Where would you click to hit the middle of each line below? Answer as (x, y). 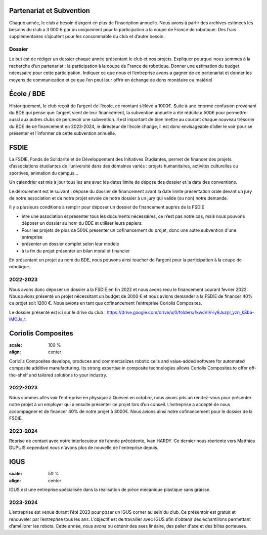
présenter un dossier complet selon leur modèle (70, 244)
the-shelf (19, 375)
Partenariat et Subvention (49, 11)
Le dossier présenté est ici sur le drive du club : (57, 312)
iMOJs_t (18, 319)
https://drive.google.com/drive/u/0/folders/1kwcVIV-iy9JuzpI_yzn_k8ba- (180, 312)
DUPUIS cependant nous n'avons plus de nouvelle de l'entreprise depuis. (84, 448)
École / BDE (27, 94)
